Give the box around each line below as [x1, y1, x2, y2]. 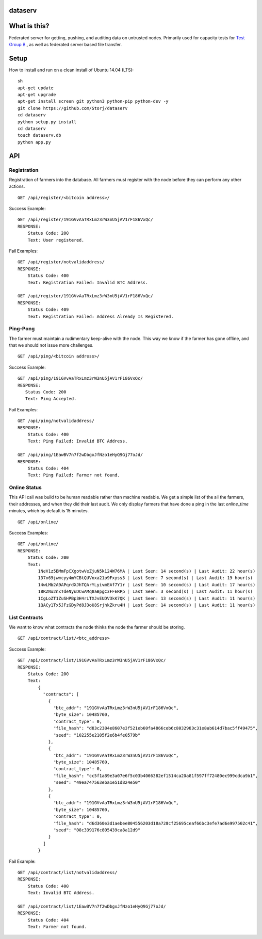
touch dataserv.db [17, 132, 62, 138]
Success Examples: [9, 530, 48, 536]
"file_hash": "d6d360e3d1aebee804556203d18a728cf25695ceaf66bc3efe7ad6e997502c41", [53, 820, 258, 826]
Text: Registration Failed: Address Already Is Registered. [27, 313, 174, 319]
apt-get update [17, 85, 54, 91]
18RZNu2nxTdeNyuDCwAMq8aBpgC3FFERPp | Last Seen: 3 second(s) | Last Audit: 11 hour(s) [38, 589, 253, 594]
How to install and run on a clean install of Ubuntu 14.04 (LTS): [9, 67, 134, 73]
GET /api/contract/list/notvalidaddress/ [17, 870, 117, 875]
